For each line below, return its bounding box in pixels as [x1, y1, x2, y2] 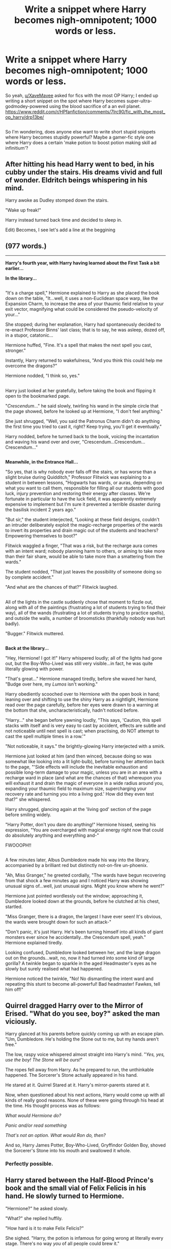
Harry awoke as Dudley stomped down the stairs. [5, 197, 109, 203]
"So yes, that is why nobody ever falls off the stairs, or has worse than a [5, 469, 156, 475]
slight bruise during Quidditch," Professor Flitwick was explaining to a [5, 474, 151, 480]
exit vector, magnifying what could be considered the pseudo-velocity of [5, 306, 158, 312]
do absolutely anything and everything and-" [5, 832, 99, 838]
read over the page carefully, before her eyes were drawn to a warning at [5, 701, 159, 708]
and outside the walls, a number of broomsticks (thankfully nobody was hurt [5, 615, 165, 621]
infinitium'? [5, 145, 28, 151]
